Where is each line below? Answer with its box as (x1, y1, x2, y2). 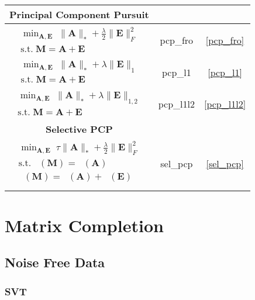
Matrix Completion (5, 213, 164, 237)
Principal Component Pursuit (9, 8, 149, 21)
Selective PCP (45, 122, 113, 136)
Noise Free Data (5, 253, 105, 271)
